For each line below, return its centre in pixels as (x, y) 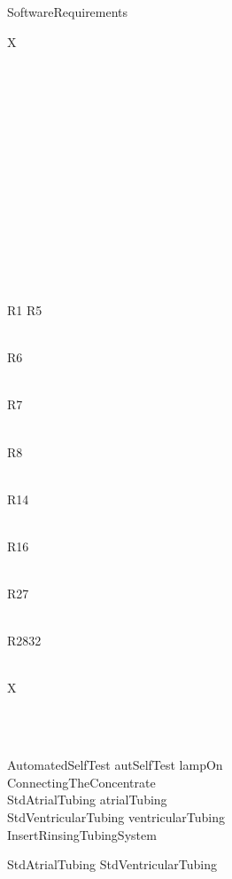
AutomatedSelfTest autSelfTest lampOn (115, 765)
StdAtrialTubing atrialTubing (87, 800)
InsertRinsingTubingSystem (82, 834)
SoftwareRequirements (68, 12)
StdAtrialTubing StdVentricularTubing (112, 864)
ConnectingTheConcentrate (81, 782)
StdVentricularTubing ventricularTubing (116, 817)
